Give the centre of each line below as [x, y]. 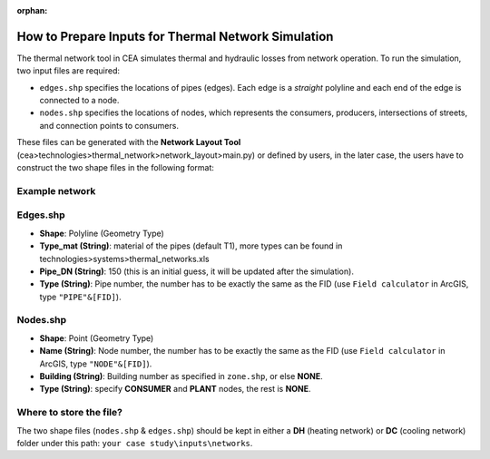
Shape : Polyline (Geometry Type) [102, 233]
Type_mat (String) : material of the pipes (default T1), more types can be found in [191, 246]
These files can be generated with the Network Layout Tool [129, 142]
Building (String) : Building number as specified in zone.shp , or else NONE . [181, 376]
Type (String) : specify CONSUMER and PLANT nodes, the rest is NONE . [176, 389]
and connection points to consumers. [109, 125]
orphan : [32, 10]
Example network [56, 190]
